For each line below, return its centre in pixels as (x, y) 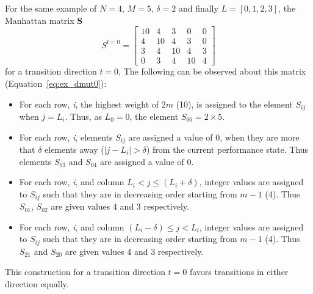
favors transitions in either (239, 272)
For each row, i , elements (66, 137)
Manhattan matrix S (44, 20)
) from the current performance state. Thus (227, 149)
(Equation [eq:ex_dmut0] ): (56, 83)
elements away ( (74, 149)
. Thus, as (83, 116)
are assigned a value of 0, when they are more (214, 137)
